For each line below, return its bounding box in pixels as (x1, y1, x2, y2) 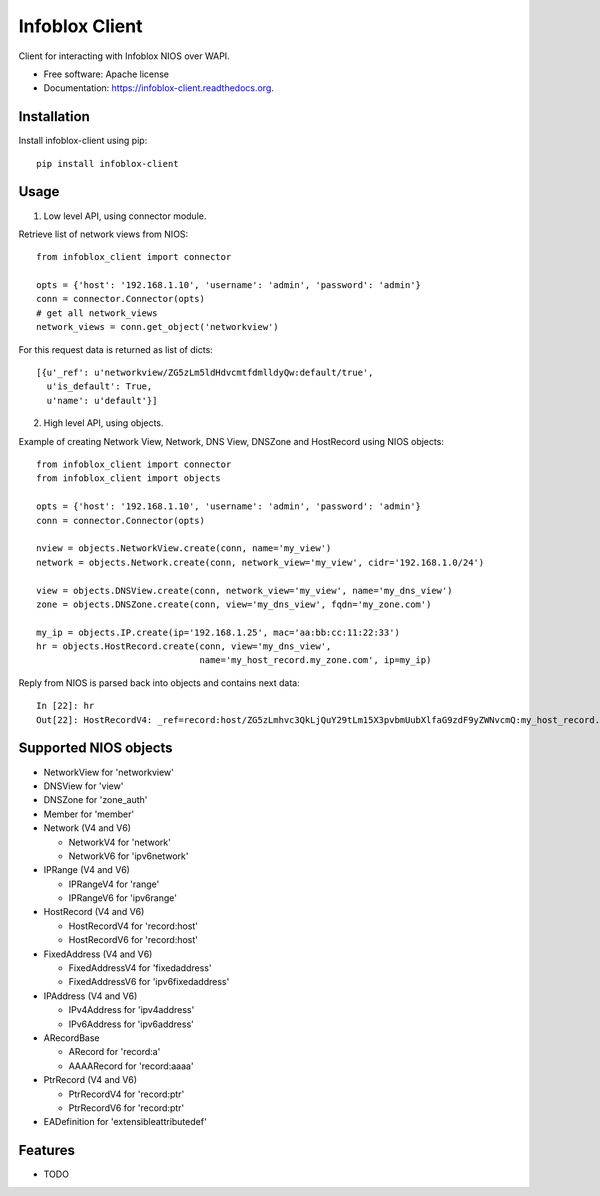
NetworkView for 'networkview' (43, 766, 175, 778)
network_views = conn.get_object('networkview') (36, 321, 279, 333)
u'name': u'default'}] (46, 395, 158, 406)
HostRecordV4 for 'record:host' (68, 920, 199, 932)
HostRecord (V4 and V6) (43, 906, 145, 918)
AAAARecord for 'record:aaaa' (68, 1060, 194, 1072)
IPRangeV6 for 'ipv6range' (68, 892, 177, 904)
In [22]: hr (36, 700, 95, 712)
